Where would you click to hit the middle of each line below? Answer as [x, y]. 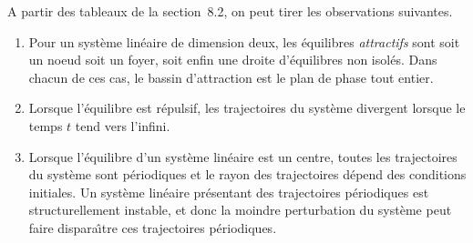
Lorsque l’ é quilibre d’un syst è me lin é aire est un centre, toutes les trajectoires [243, 156]
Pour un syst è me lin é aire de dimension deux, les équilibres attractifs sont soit [244, 41]
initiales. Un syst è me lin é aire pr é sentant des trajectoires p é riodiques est [229, 192]
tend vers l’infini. [123, 125]
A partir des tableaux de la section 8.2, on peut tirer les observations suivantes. [230, 11]
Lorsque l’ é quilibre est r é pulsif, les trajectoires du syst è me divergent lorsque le [247, 108]
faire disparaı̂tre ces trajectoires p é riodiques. [153, 227]
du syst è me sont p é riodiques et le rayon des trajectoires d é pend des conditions [247, 174]
